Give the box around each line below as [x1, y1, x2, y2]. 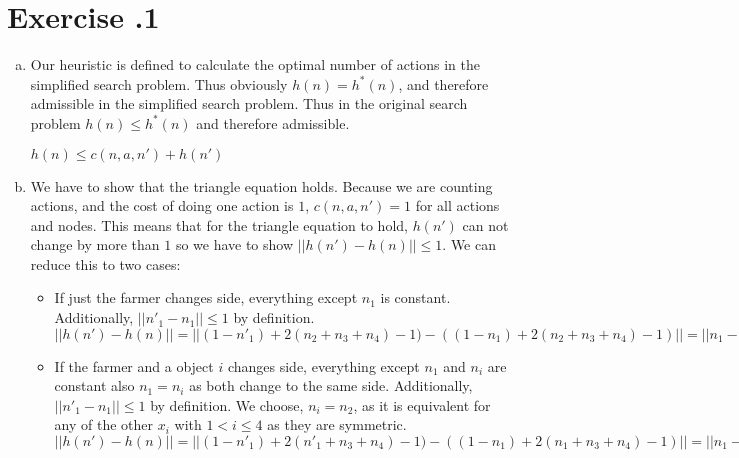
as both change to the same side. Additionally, [189, 375, 473, 396]
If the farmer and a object [54, 355, 214, 376]
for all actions [415, 195, 500, 216]
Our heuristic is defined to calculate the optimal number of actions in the [30, 54, 480, 75]
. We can [442, 234, 496, 255]
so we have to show [175, 234, 294, 255]
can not [462, 214, 509, 235]
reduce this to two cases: [30, 253, 181, 274]
